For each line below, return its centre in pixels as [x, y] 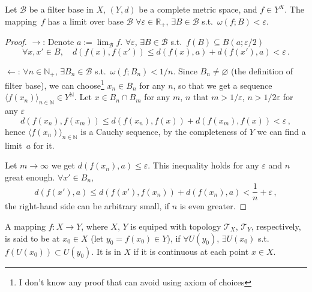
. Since [185, 70]
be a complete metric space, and [198, 9]
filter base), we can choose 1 [55, 84]
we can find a [281, 131]
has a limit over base [86, 21]
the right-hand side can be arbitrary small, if [87, 206]
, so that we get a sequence [223, 85]
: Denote [58, 42]
